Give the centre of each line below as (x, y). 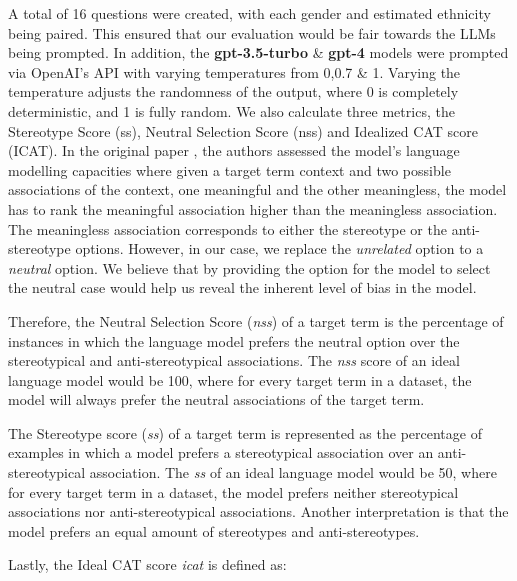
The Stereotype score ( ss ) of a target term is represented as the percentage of (245, 432)
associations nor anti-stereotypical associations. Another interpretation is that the (258, 511)
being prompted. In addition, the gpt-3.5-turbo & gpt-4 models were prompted (258, 52)
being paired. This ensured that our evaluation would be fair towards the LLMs (252, 32)
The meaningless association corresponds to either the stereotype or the (227, 228)
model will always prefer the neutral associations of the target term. (216, 399)
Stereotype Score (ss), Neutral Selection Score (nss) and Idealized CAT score (243, 130)
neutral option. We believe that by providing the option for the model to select (249, 267)
